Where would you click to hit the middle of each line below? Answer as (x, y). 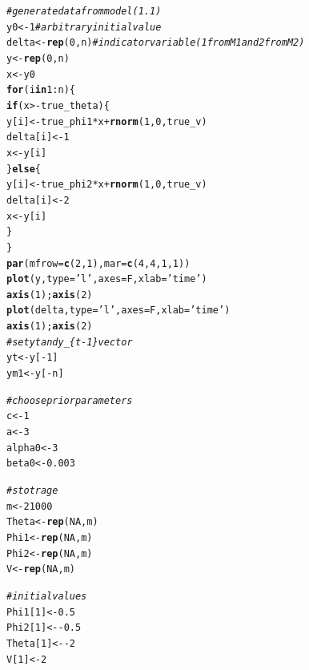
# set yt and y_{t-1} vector (70, 342)
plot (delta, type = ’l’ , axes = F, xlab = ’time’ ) (118, 311)
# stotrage (32, 491)
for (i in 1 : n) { (41, 90)
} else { (24, 169)
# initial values (47, 596)
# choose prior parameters (70, 400)
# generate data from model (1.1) (84, 11)
